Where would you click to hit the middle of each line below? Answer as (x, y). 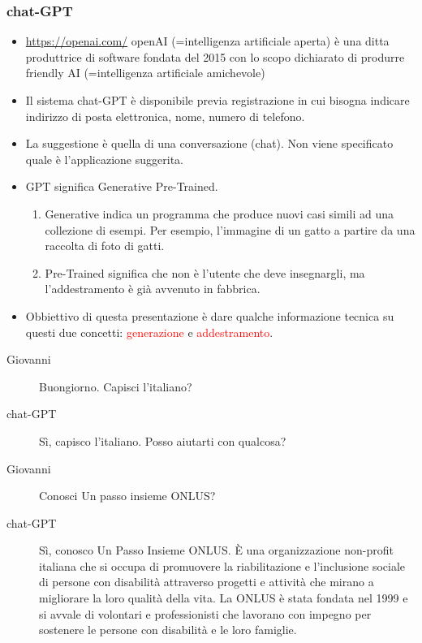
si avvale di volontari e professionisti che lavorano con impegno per (205, 613)
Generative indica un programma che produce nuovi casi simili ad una (219, 213)
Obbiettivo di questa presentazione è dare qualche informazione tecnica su (210, 315)
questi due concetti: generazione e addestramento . (149, 332)
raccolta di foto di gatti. (105, 246)
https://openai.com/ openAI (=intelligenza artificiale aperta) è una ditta (207, 41)
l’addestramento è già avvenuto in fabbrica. (153, 289)
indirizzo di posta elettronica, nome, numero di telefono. (165, 116)
